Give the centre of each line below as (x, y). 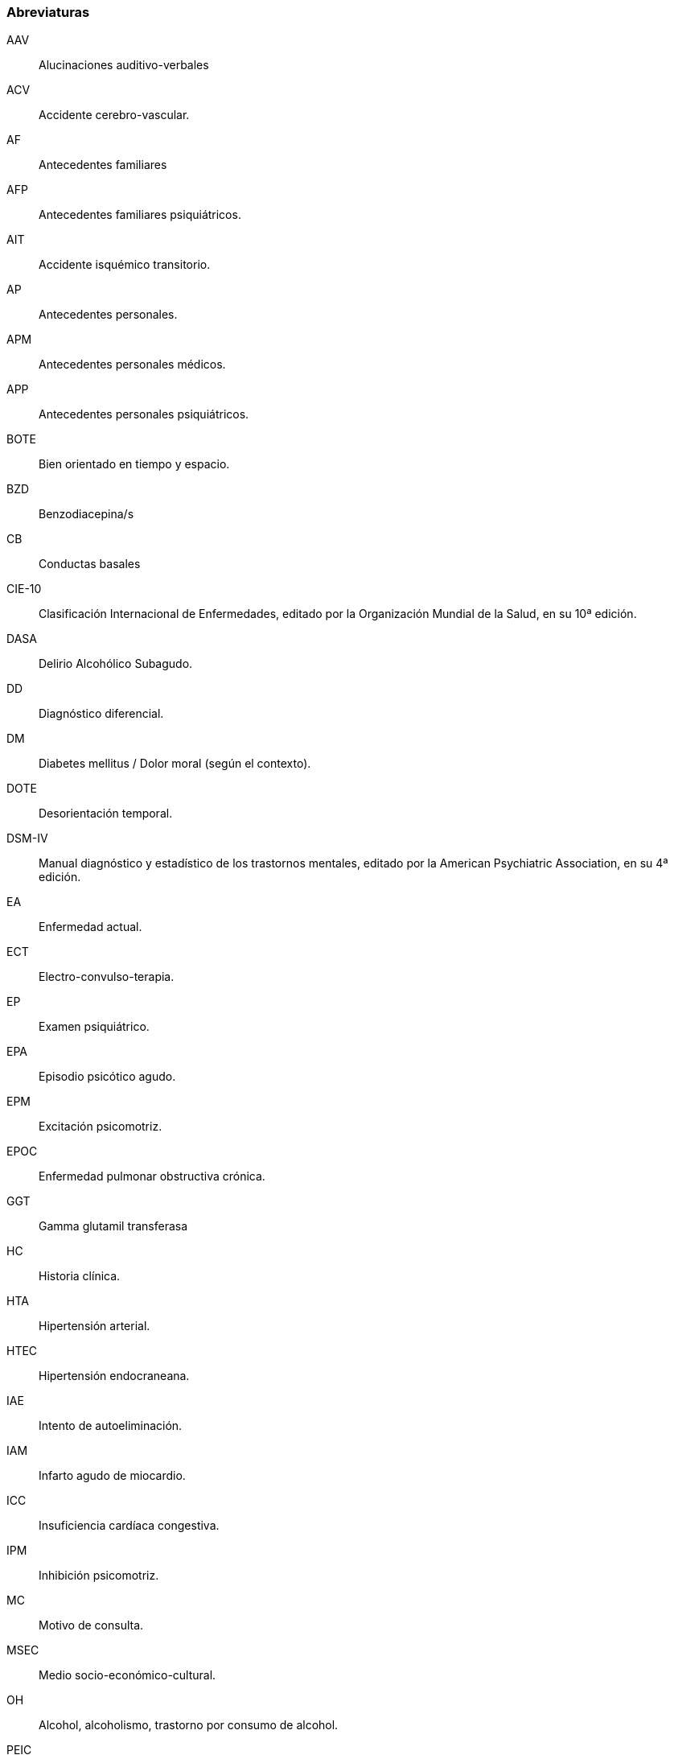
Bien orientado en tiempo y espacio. (134, 464)
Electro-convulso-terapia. (107, 977)
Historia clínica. (80, 1276)
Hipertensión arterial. (95, 1326)
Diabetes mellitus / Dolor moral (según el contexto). (175, 764)
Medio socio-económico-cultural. (127, 1675)
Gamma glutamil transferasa (113, 1226)
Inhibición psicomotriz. (99, 1576)
